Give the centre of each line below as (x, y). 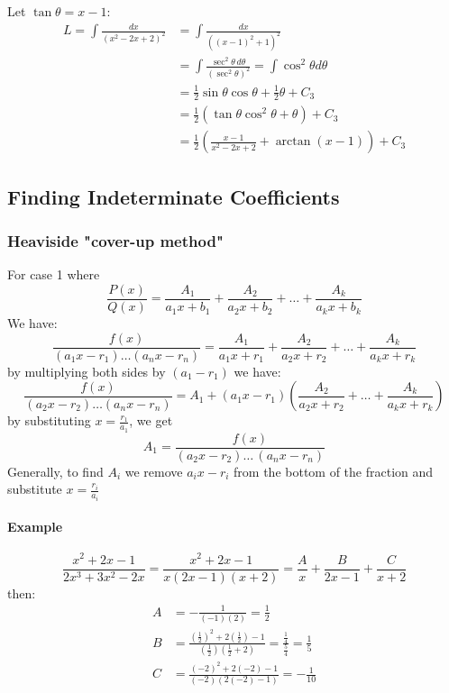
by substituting (49, 420)
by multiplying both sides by (87, 371)
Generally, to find (55, 471)
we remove (154, 471)
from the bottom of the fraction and (334, 471)
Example (35, 527)
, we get (151, 420)
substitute (35, 489)
